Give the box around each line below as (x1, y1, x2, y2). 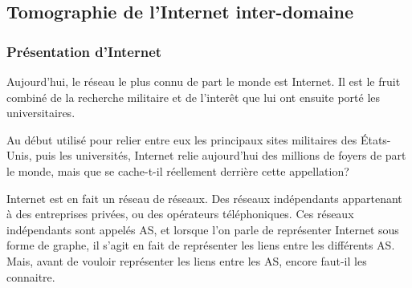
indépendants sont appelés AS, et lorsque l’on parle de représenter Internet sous (6, 221, 399, 237)
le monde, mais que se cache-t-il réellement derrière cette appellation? (6, 162, 349, 179)
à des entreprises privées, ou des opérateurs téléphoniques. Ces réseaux (6, 205, 354, 222)
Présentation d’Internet (6, 41, 162, 61)
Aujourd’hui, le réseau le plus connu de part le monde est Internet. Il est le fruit (6, 73, 401, 89)
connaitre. (6, 268, 55, 285)
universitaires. (6, 104, 75, 121)
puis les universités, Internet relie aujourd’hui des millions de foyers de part (35, 147, 406, 164)
